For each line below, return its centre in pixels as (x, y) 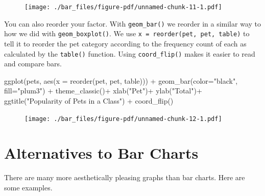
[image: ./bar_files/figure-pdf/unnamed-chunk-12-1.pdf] (123, 119)
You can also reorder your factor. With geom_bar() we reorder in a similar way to (132, 23)
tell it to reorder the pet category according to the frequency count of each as (125, 43)
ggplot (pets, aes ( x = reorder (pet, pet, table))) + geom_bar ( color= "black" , (121, 80)
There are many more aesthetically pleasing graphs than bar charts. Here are (125, 177)
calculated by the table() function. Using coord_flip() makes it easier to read (130, 53)
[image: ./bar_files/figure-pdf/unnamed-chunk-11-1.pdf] (123, 7)
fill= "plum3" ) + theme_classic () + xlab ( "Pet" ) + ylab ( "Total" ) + (103, 91)
